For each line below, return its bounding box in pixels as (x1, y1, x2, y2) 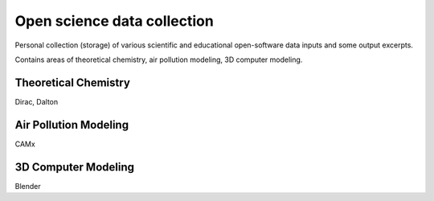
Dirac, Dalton (14, 96, 59, 106)
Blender (14, 181, 41, 191)
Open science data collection (14, 12, 215, 30)
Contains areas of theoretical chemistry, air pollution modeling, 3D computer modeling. (14, 55, 303, 64)
